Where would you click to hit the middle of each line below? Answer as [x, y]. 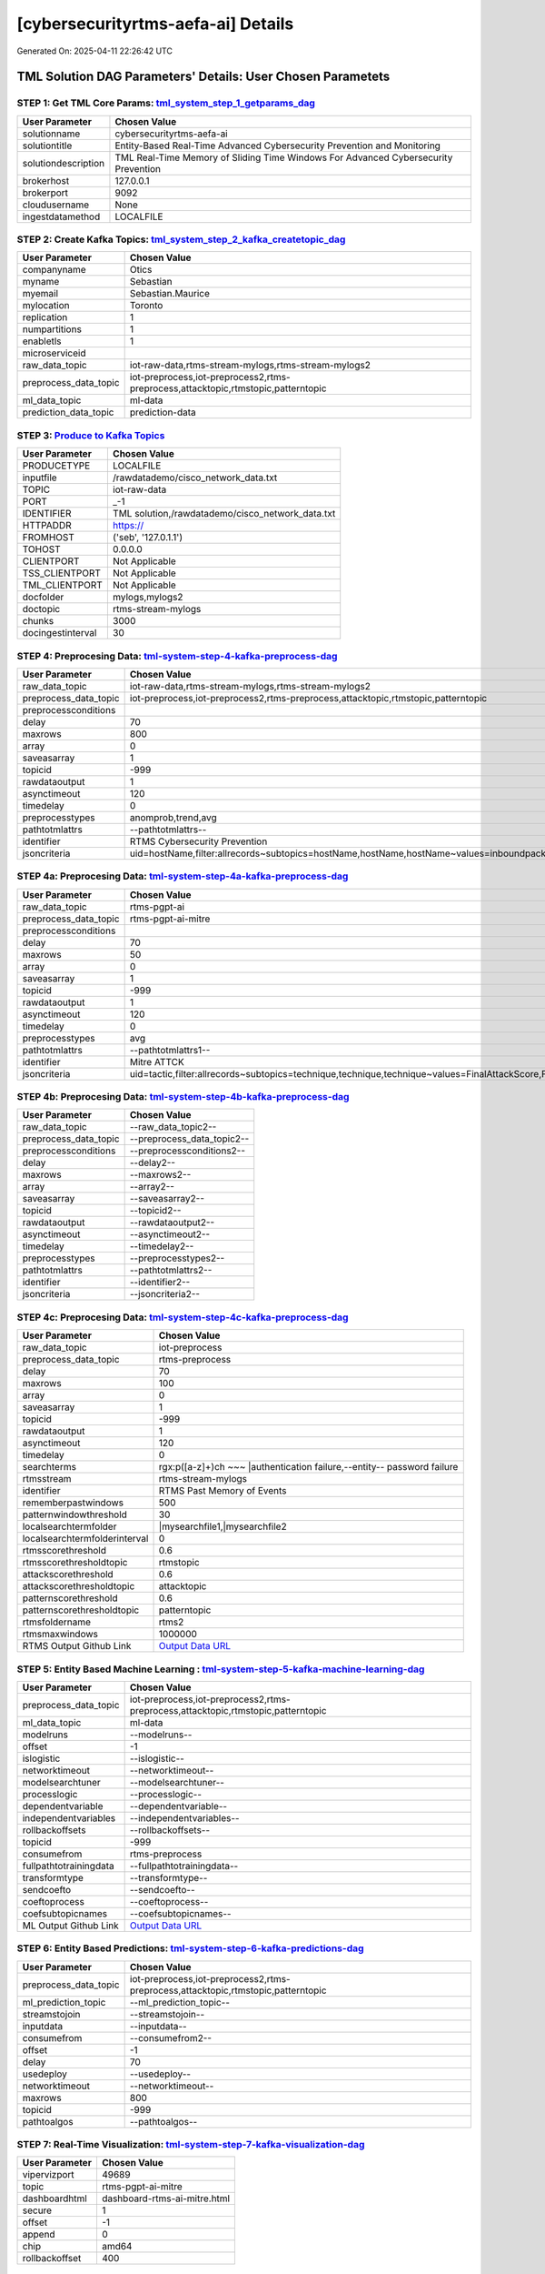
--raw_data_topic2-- [173, 1127]
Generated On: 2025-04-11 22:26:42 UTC [94, 51]
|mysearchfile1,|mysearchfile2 [223, 1526]
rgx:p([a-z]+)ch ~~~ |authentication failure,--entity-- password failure [308, 1467]
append [39, 2235]
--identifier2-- [160, 1283]
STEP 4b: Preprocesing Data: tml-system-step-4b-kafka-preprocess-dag [183, 1097]
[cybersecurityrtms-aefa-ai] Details [155, 24]
